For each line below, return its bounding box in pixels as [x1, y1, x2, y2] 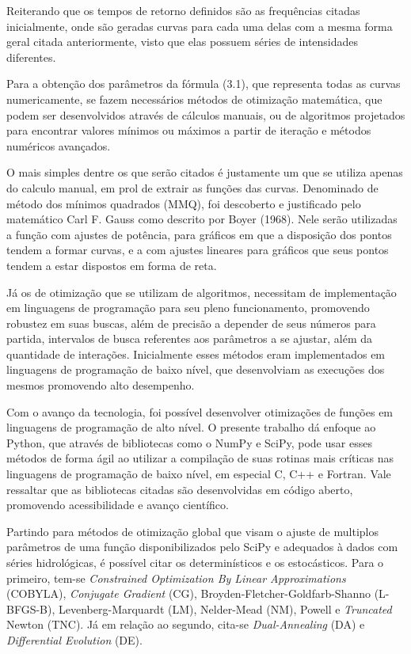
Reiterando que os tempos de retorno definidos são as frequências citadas [6, 2, 360, 18]
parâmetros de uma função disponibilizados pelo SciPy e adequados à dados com [6, 538, 398, 555]
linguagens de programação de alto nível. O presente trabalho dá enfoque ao [6, 419, 376, 435]
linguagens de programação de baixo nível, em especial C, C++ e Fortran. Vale [6, 466, 391, 482]
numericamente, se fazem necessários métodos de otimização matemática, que [6, 90, 382, 107]
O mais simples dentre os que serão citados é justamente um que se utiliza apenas [6, 164, 403, 181]
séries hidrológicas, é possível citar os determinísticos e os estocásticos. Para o [6, 554, 384, 570]
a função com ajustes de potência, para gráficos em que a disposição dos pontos [6, 226, 392, 242]
